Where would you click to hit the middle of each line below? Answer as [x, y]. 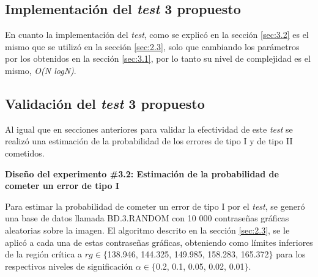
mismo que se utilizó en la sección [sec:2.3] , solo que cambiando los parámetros [152, 46]
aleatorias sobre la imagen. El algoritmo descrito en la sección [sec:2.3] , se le [147, 230]
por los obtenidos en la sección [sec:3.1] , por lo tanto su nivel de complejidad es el [158, 58]
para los [291, 254]
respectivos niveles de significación [69, 266]
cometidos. [25, 153]
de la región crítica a [44, 254]
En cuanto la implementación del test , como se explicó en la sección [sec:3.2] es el [157, 35]
